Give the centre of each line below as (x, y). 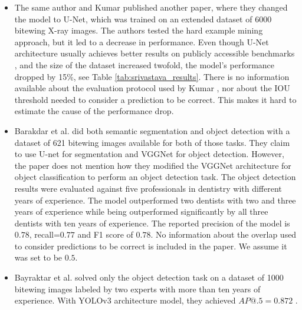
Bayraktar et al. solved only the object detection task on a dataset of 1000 (149, 277)
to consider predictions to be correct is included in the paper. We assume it (151, 246)
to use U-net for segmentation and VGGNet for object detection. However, (149, 154)
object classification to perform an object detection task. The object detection (155, 177)
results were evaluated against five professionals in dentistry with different (148, 188)
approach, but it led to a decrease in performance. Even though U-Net (142, 41)
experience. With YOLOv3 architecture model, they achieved (125, 300)
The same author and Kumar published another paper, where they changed (151, 7)
